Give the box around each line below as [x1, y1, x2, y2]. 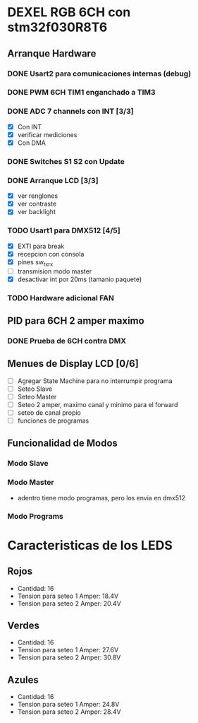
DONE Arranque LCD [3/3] [7, 175, 99, 185]
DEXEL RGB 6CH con [7, 4, 131, 20]
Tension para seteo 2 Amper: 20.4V [17, 599, 121, 608]
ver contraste [17, 199, 57, 208]
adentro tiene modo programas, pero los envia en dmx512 [17, 493, 185, 502]
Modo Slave [7, 459, 49, 469]
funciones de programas [17, 416, 89, 425]
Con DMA [17, 139, 47, 147]
